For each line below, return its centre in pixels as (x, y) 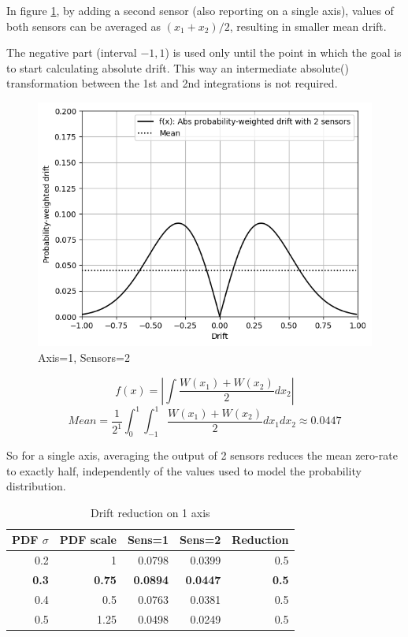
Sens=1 (148, 540)
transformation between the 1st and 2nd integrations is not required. (172, 83)
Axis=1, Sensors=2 (84, 358)
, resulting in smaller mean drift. (308, 26)
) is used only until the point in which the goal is (283, 52)
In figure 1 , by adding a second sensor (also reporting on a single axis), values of (200, 10)
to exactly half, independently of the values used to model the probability (184, 470)
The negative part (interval (72, 52)
